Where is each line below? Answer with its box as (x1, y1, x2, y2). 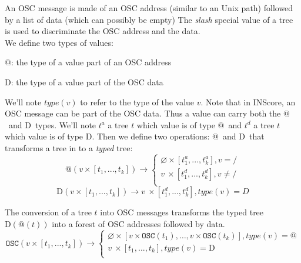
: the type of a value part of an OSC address (11, 56, 172, 68)
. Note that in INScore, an (200, 95, 296, 108)
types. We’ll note (35, 118, 96, 131)
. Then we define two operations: (92, 130, 210, 142)
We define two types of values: (5, 36, 113, 48)
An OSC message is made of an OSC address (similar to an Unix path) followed (5, 2, 293, 14)
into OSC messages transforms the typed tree (100, 206, 264, 218)
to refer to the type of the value (80, 95, 195, 108)
